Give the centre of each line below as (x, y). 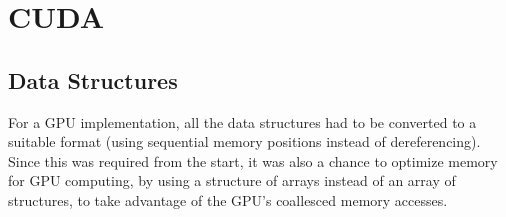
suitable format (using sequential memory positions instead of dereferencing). (244, 141)
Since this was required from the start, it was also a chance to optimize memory (253, 160)
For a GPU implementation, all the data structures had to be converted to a (242, 121)
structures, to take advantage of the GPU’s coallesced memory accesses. (228, 199)
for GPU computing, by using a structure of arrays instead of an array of (232, 180)
